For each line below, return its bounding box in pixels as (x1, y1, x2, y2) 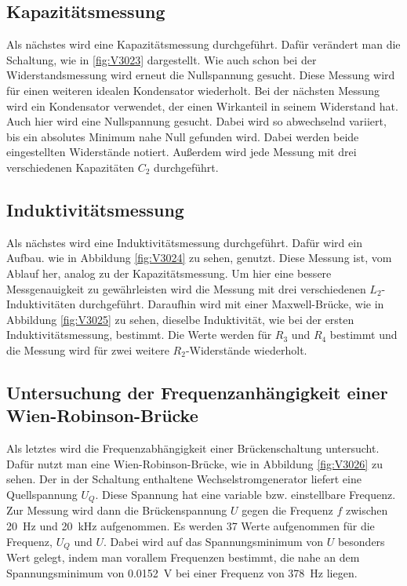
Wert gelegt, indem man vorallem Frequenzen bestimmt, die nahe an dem (6, 548, 360, 565)
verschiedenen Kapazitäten (6, 158, 135, 175)
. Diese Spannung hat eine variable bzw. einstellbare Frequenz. (95, 486, 396, 502)
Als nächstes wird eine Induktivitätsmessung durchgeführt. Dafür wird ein (6, 234, 362, 250)
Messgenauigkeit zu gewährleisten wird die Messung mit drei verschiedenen (6, 280, 366, 297)
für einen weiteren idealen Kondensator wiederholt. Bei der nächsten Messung (6, 82, 380, 98)
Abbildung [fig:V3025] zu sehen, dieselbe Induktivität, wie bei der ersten (6, 311, 354, 327)
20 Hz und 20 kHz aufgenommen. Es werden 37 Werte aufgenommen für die (6, 517, 375, 533)
